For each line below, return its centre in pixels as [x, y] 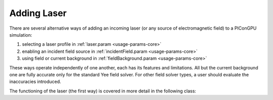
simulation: [21, 35]
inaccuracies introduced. [35, 82]
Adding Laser [38, 13]
